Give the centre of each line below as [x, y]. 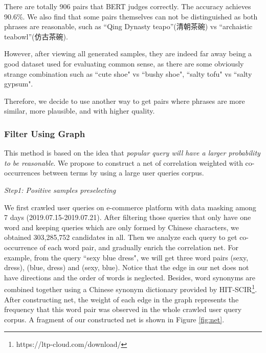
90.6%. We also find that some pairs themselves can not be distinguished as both [131, 16]
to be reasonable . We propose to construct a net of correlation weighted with [124, 162]
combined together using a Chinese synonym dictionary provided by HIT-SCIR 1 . [131, 288]
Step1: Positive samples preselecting [60, 190]
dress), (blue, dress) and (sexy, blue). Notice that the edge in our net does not [127, 267]
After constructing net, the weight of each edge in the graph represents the [121, 299]
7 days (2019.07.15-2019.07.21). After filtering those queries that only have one [128, 217]
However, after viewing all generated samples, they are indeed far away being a [128, 53]
